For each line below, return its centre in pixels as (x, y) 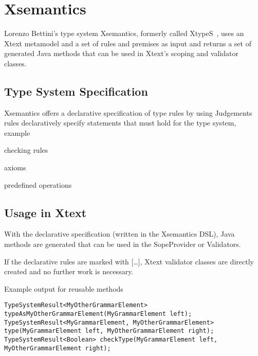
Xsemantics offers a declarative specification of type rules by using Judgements (128, 112)
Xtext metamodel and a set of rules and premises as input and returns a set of (128, 43)
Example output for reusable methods (64, 288)
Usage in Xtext (45, 212)
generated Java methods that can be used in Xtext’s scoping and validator (121, 53)
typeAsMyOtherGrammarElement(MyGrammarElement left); (98, 314)
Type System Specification (76, 91)
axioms (15, 167)
